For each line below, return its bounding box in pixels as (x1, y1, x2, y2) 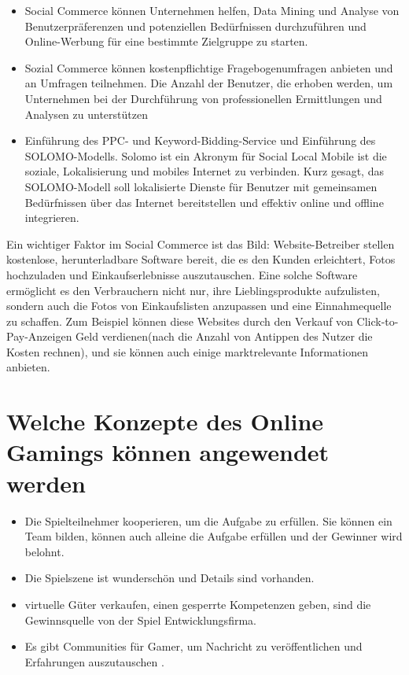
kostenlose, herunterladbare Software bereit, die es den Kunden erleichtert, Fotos (6, 251, 396, 267)
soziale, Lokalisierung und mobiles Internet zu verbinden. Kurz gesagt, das (24, 163, 384, 179)
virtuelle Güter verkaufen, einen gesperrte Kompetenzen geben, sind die (24, 596, 371, 612)
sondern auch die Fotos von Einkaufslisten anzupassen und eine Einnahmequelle (6, 297, 392, 314)
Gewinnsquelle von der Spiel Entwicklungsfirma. (24, 611, 256, 628)
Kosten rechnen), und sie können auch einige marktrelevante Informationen (6, 343, 368, 360)
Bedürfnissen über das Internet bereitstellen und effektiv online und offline (24, 194, 384, 210)
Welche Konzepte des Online (6, 405, 324, 437)
